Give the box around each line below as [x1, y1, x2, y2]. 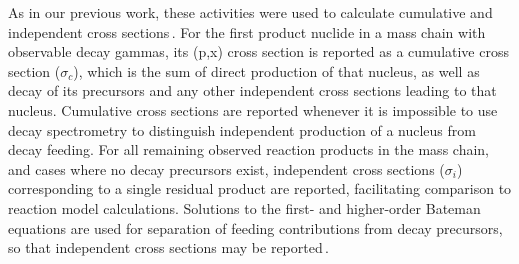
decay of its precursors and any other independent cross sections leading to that [8, 80, 497, 101]
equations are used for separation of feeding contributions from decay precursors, [8, 217, 503, 238]
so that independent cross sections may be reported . [8, 237, 329, 258]
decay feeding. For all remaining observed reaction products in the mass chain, [8, 139, 489, 160]
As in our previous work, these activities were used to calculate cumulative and [8, 2, 493, 22]
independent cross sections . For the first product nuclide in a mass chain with [8, 21, 486, 42]
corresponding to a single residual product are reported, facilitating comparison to [8, 178, 512, 199]
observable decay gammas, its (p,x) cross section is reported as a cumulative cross [8, 41, 509, 62]
